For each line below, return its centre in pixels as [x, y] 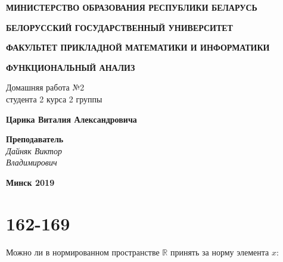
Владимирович [32, 162]
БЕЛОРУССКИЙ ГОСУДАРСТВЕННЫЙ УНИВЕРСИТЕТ [119, 27]
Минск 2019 [30, 182]
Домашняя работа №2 [45, 87]
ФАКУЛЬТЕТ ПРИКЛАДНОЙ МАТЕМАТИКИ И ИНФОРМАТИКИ [138, 47]
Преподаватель [35, 139]
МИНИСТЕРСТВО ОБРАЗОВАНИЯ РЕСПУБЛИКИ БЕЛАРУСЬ [132, 7]
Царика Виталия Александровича [71, 119]
